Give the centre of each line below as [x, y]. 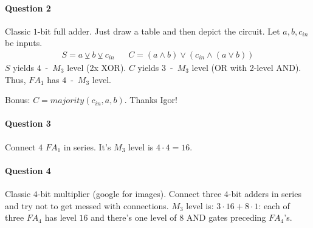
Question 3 [28, 123]
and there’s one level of [134, 217]
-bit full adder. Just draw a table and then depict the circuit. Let [159, 31]
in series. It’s [87, 146]
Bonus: [18, 100]
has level [60, 217]
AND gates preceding [226, 217]
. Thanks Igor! [151, 100]
